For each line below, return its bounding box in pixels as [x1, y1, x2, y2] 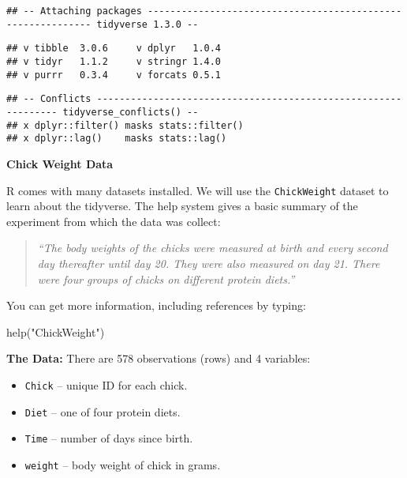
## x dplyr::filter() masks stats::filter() [6, 119, 244, 131]
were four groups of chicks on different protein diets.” [37, 270, 295, 287]
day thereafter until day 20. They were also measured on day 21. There [37, 254, 380, 271]
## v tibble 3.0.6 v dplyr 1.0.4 [6, 43, 222, 55]
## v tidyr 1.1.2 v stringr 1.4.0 [6, 55, 222, 67]
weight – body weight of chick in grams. [24, 456, 221, 472]
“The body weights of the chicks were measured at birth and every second [37, 239, 388, 256]
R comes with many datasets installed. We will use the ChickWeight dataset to [6, 182, 389, 198]
